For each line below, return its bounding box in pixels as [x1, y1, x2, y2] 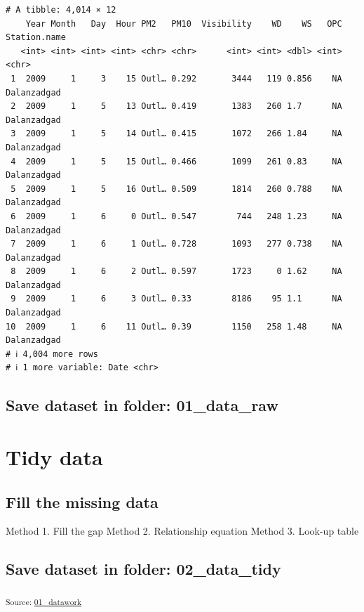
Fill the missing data [6, 490, 159, 512]
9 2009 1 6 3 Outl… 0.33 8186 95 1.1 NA [11, 294, 342, 304]
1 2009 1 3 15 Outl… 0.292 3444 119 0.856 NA [11, 73, 342, 84]
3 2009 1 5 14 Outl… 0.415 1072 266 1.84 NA [11, 129, 342, 139]
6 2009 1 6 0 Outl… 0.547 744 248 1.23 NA [11, 211, 342, 221]
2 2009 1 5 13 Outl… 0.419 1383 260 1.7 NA [11, 101, 342, 112]
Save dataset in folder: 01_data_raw [6, 394, 278, 416]
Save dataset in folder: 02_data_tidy [6, 558, 281, 580]
